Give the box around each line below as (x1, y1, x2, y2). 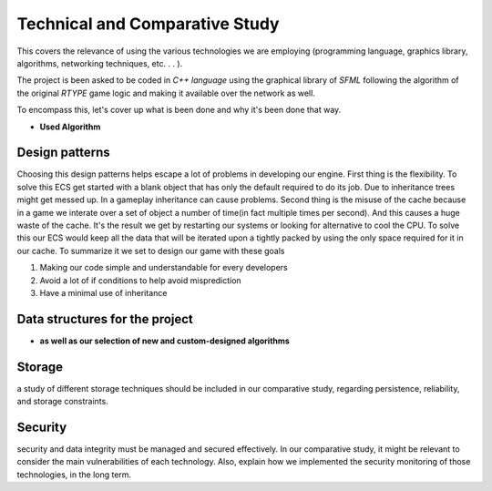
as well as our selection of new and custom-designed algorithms (39, 335, 291, 346)
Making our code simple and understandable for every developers (39, 262, 289, 273)
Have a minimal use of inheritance (39, 287, 168, 298)
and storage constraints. (16, 396, 108, 407)
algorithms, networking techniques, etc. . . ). (16, 57, 183, 68)
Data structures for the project (16, 311, 193, 327)
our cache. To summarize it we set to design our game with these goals (16, 245, 286, 256)
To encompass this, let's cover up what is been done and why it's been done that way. (16, 105, 342, 116)
